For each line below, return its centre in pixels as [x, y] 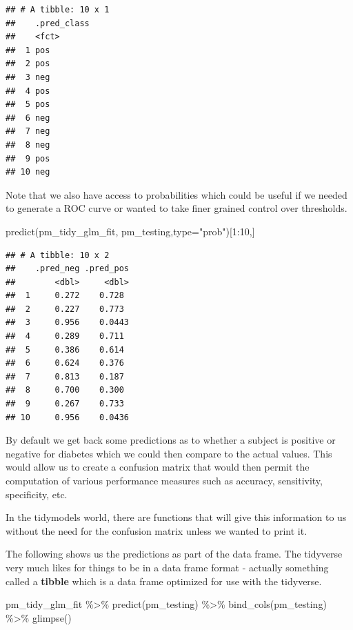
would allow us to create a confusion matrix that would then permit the [158, 467]
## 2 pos [28, 64]
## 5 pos [28, 105]
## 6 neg [28, 118]
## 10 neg [28, 172]
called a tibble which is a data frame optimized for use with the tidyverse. [164, 581]
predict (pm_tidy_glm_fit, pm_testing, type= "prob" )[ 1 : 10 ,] [130, 231]
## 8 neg [28, 145]
